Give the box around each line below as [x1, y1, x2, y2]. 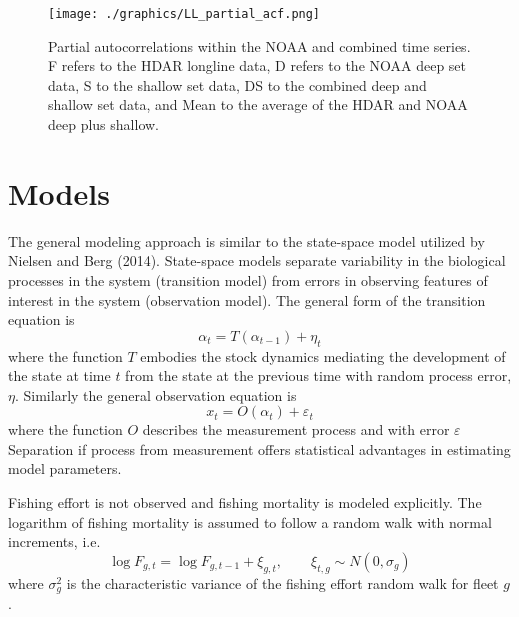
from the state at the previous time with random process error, [125, 365, 512, 386]
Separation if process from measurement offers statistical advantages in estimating [8, 438, 511, 459]
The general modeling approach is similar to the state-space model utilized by [8, 230, 485, 251]
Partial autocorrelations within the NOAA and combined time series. [48, 35, 471, 56]
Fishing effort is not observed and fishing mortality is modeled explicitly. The [8, 492, 482, 513]
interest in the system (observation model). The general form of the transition [8, 289, 486, 310]
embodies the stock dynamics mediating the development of [140, 345, 506, 366]
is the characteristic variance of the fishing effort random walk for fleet [66, 572, 499, 593]
